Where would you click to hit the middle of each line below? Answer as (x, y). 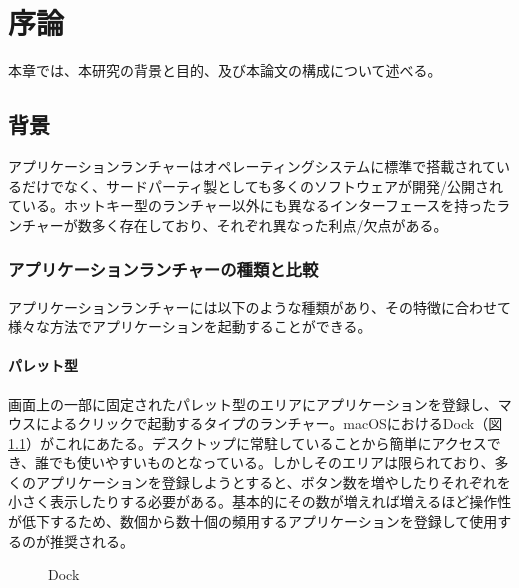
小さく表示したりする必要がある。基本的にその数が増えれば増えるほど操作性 (260, 501)
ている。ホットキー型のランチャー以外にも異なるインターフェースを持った (252, 205)
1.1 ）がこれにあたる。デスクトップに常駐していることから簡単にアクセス (247, 442)
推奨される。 (91, 540)
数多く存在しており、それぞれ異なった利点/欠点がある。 (262, 224)
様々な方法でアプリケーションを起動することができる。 (190, 326)
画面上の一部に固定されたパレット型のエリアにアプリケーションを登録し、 (253, 403)
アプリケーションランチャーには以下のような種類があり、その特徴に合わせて (260, 306)
